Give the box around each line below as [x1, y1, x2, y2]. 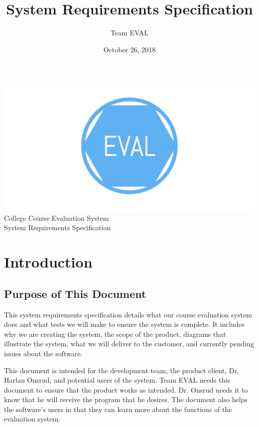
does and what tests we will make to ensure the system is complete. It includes [4, 319, 245, 329]
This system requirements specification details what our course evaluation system [4, 309, 252, 319]
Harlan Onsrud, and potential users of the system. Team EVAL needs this [4, 375, 230, 385]
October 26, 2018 [103, 44, 156, 54]
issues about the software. [4, 348, 83, 358]
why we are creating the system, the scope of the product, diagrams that [4, 328, 226, 339]
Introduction [4, 252, 93, 272]
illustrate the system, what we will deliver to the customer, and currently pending [4, 338, 254, 349]
